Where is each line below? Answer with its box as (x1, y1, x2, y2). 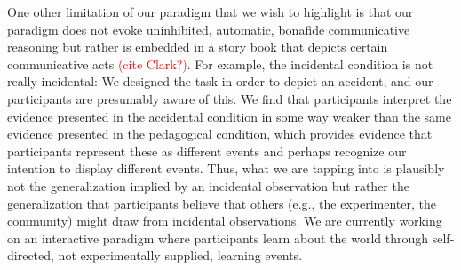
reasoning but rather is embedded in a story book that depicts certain (7, 37, 388, 56)
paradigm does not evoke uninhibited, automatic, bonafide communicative (7, 20, 410, 38)
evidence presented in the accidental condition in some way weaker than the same (7, 107, 451, 125)
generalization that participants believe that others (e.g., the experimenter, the (7, 194, 436, 212)
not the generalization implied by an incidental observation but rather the (7, 176, 409, 195)
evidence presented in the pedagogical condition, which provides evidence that (7, 124, 433, 143)
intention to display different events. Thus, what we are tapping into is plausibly (7, 159, 445, 178)
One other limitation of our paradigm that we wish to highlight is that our (7, 3, 414, 20)
